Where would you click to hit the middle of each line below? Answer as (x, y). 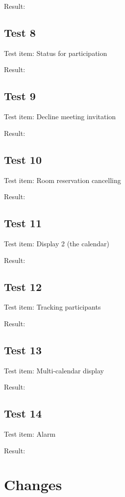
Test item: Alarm (30, 434)
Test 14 (23, 413)
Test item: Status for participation (56, 53)
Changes (33, 484)
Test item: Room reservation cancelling (62, 180)
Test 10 (23, 159)
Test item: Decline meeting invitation (60, 117)
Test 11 (23, 223)
